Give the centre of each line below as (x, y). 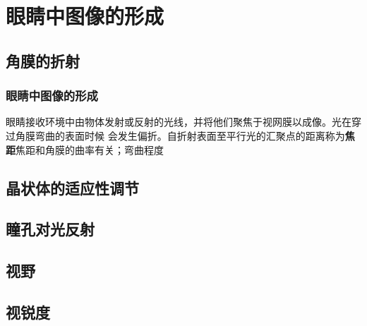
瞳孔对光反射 (50, 229)
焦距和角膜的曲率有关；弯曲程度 (90, 149)
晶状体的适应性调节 (72, 187)
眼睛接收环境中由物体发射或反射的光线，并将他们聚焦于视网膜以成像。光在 (179, 122)
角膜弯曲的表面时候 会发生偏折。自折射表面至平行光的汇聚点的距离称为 (180, 135)
